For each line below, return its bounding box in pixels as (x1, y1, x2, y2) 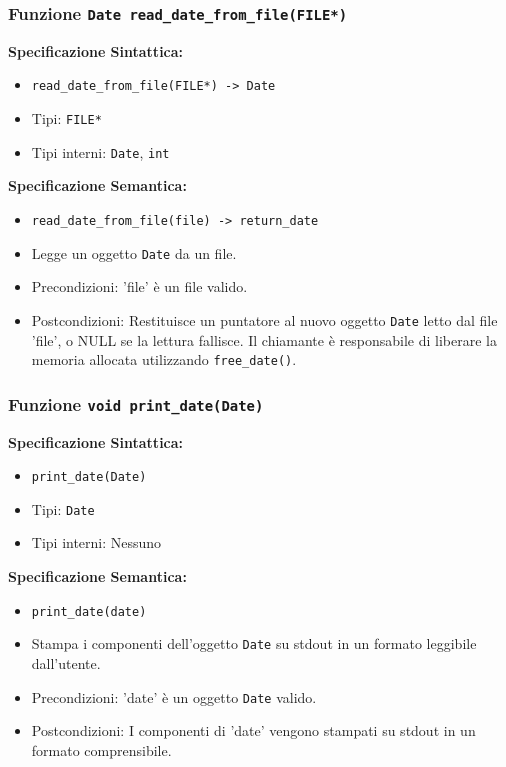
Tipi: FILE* (31, 108, 102, 129)
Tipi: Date (31, 498, 95, 519)
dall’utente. (31, 652, 101, 673)
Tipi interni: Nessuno (31, 532, 162, 553)
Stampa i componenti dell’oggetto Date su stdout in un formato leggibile (31, 633, 477, 654)
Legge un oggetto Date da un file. (31, 242, 237, 263)
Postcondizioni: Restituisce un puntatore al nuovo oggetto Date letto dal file (31, 309, 498, 330)
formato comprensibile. (31, 739, 172, 760)
